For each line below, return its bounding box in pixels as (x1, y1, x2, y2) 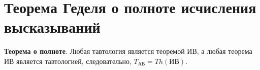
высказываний (4, 17, 101, 37)
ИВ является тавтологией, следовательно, (4, 55, 132, 66)
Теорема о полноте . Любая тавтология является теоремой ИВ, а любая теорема (4, 46, 252, 56)
